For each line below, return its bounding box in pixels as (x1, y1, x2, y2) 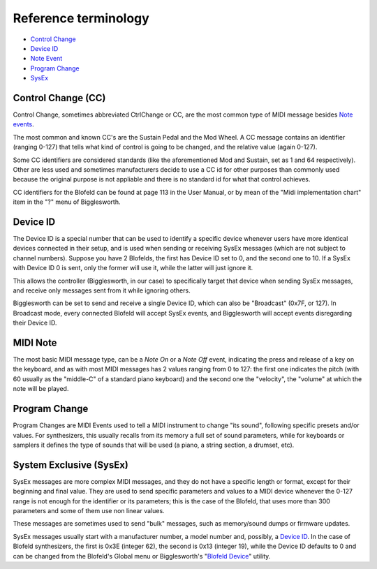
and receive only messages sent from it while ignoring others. (13, 286, 191, 295)
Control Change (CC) (13, 91, 106, 104)
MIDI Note (13, 337, 57, 348)
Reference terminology (13, 10, 149, 26)
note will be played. (13, 385, 69, 393)
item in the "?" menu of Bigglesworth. (13, 198, 121, 206)
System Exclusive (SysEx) (13, 459, 128, 471)
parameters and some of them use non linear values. (13, 507, 165, 515)
